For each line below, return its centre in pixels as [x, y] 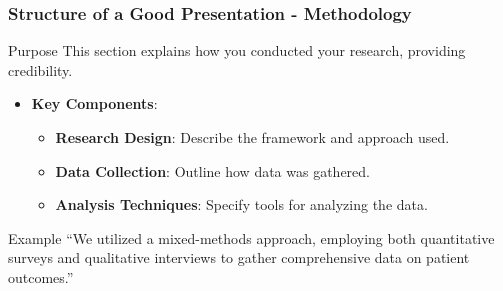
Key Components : [94, 103]
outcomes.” [41, 276]
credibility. [40, 69]
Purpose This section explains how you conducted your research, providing [237, 50]
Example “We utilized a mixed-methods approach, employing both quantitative [251, 237]
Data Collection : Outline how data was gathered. [212, 170]
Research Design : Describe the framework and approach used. [252, 137]
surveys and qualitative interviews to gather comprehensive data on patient [239, 257]
